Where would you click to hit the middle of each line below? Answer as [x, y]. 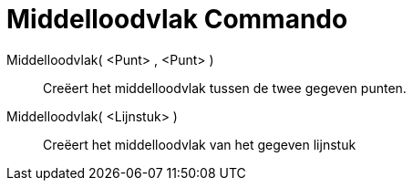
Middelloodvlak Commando [177, 19]
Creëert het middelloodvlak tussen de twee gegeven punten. [225, 88]
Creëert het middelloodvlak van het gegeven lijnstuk [200, 144]
